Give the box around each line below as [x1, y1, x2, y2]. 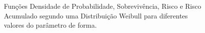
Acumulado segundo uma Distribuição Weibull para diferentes [4, 10, 188, 20]
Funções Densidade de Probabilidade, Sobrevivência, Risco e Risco [4, 1, 201, 11]
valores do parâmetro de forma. [4, 20, 97, 30]
